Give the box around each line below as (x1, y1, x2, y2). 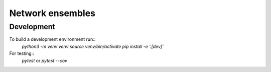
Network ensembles (9, 8, 95, 19)
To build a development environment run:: (9, 36, 96, 42)
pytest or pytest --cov (22, 57, 68, 63)
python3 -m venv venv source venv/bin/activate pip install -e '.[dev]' (22, 43, 164, 49)
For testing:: (9, 50, 35, 56)
